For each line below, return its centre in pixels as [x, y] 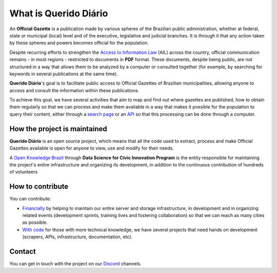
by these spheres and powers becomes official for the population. [79, 43]
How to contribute [39, 187]
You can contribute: [30, 199]
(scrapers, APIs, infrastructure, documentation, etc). [77, 237]
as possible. [35, 222]
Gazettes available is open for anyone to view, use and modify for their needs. [92, 148]
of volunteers [24, 172]
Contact [23, 251]
